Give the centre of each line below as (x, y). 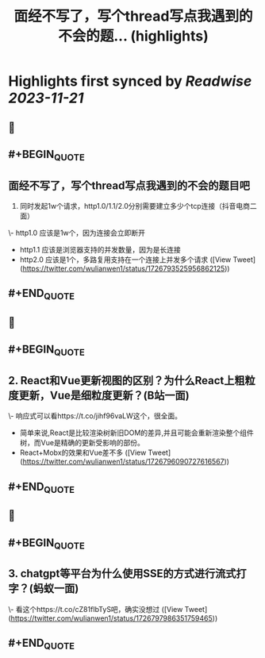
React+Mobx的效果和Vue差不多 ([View (83, 452)
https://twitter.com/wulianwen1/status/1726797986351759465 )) (114, 618)
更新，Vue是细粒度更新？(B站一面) (104, 395)
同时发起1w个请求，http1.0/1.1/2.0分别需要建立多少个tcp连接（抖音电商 (135, 206)
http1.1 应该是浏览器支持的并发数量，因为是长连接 (100, 249)
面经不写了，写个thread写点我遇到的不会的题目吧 (129, 185)
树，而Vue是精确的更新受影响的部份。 (82, 443)
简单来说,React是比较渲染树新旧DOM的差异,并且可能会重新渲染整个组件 (136, 433)
